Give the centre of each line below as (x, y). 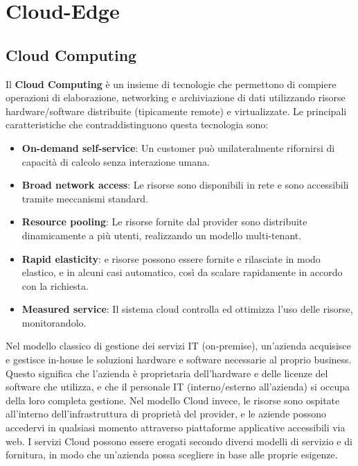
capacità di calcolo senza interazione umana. (116, 161)
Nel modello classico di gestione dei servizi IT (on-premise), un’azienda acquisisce (178, 346)
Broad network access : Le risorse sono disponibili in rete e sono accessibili (185, 185)
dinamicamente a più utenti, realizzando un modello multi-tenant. (162, 235)
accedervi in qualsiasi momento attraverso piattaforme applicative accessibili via (176, 428)
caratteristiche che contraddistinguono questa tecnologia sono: (137, 124)
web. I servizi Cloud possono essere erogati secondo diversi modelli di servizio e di (179, 441)
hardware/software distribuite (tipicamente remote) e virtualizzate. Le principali (176, 111)
